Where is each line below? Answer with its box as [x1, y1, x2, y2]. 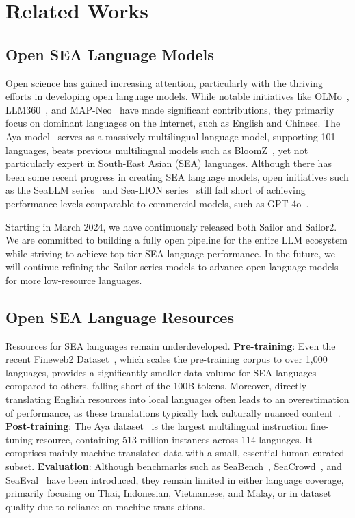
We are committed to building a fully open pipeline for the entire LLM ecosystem [5, 233, 347, 247]
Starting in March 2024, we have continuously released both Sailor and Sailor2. [5, 219, 337, 233]
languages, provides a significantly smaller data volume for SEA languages [5, 365, 317, 379]
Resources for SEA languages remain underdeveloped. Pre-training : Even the [5, 338, 336, 352]
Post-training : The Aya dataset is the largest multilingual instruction [5, 419, 308, 433]
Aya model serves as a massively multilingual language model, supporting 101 [5, 129, 336, 143]
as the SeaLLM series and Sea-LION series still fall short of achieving [5, 183, 306, 197]
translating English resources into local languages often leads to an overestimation [5, 392, 350, 406]
